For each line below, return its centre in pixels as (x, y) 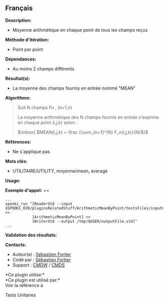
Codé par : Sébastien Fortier (41, 259)
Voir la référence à (24, 285)
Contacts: (16, 244)
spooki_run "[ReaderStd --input (39, 204)
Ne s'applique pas (31, 151)
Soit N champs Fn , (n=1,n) (45, 107)
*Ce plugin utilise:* (25, 274)
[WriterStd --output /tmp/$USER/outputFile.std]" (84, 221)
